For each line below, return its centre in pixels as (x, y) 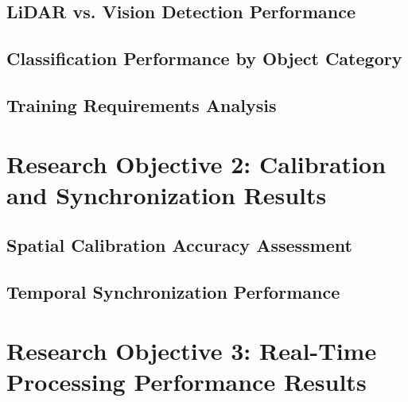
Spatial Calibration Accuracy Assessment (179, 245)
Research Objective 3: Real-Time (192, 350)
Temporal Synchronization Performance (173, 292)
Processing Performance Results (187, 381)
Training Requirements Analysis (142, 104)
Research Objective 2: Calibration (196, 163)
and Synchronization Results (167, 194)
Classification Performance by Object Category (204, 58)
